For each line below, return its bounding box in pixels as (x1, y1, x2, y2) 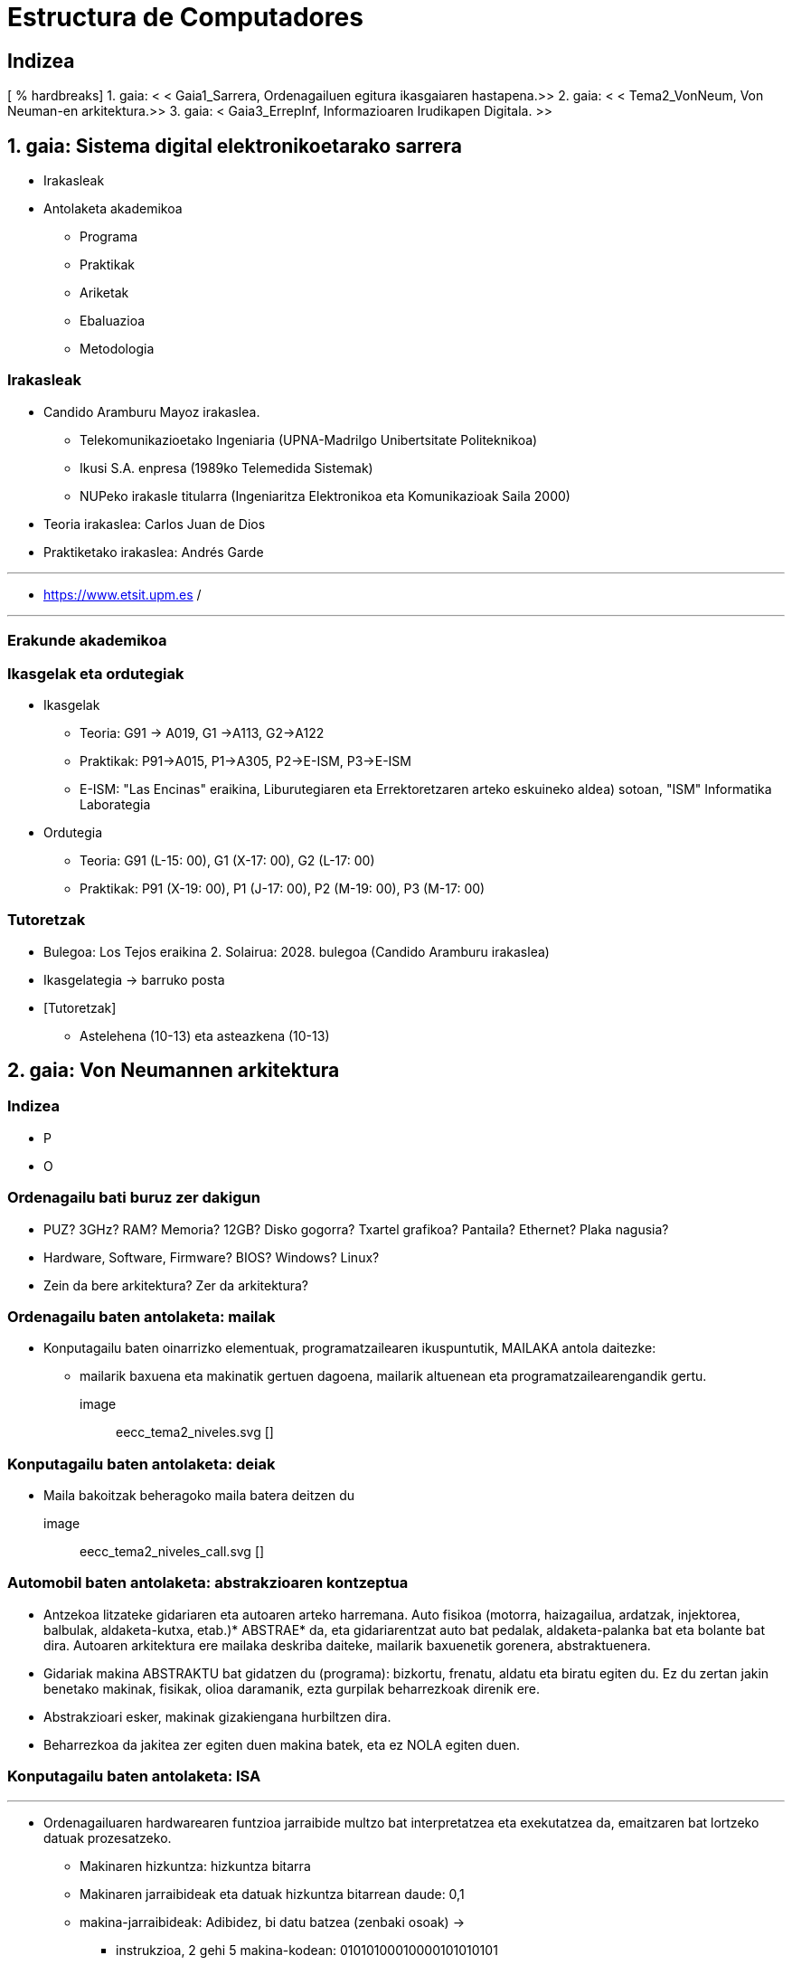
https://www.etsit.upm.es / (43, 586, 202, 602)
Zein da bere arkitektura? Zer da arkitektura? (43, 1277, 309, 1293)
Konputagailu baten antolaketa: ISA (7, 1767, 261, 1786)
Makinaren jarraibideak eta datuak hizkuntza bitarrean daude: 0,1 (80, 1885, 465, 1902)
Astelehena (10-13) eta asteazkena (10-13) (80, 1027, 330, 1044)
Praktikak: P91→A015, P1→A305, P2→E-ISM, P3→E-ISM (80, 752, 411, 769)
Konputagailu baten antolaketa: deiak (7, 1454, 276, 1473)
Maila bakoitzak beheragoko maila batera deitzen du (43, 1488, 354, 1504)
